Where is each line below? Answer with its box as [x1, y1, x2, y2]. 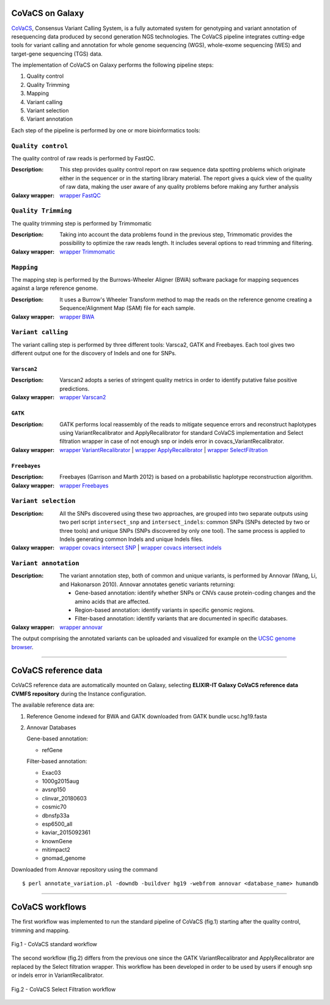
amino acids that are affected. [75, 598, 150, 605]
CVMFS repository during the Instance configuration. [11, 690, 147, 698]
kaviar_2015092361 [42, 829, 91, 836]
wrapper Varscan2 [59, 394, 106, 401]
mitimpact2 [42, 846, 70, 854]
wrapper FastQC [59, 192, 101, 199]
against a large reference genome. [11, 285, 98, 292]
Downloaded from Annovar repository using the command [11, 865, 158, 873]
